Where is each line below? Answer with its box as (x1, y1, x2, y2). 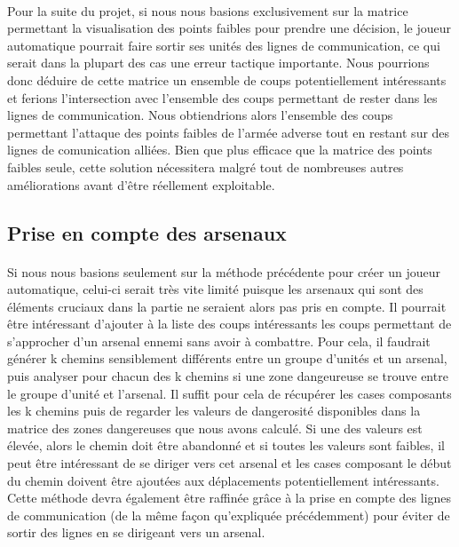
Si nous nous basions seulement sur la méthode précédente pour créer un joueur (7, 262, 440, 281)
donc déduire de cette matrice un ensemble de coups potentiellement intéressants (7, 70, 447, 89)
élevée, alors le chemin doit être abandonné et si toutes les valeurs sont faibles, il (7, 436, 445, 455)
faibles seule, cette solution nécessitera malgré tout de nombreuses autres (7, 157, 404, 176)
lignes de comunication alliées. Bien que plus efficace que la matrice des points (7, 140, 432, 159)
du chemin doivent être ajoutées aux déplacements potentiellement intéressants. (7, 471, 439, 489)
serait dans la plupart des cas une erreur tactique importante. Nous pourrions (7, 53, 430, 72)
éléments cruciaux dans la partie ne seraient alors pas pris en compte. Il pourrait (7, 297, 447, 315)
